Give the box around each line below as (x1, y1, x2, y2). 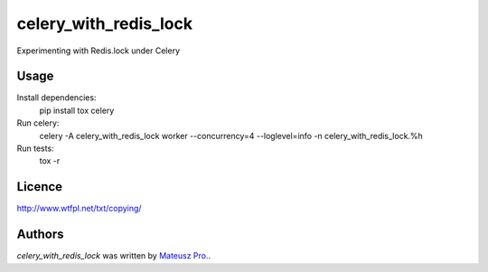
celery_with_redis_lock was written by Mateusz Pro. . (16, 250, 211, 261)
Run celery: (16, 117, 60, 128)
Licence (16, 179, 63, 194)
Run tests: (16, 143, 54, 154)
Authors (16, 227, 64, 242)
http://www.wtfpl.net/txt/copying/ (16, 203, 142, 214)
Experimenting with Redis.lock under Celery (16, 45, 181, 56)
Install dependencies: (16, 92, 97, 103)
